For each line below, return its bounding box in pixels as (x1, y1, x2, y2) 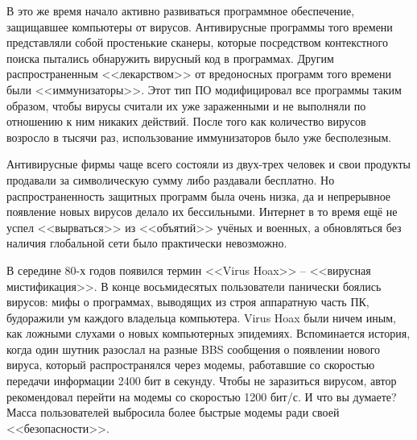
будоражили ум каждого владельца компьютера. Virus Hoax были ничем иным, (6, 309, 396, 326)
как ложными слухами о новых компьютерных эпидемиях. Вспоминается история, (6, 325, 411, 342)
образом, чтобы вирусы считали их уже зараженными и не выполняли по (6, 97, 366, 114)
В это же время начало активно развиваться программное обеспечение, (6, 2, 355, 19)
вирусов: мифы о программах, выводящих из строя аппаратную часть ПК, (6, 293, 370, 310)
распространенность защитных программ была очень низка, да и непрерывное (6, 187, 391, 204)
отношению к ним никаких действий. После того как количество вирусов (6, 113, 366, 130)
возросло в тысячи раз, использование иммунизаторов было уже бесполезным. (6, 128, 392, 145)
